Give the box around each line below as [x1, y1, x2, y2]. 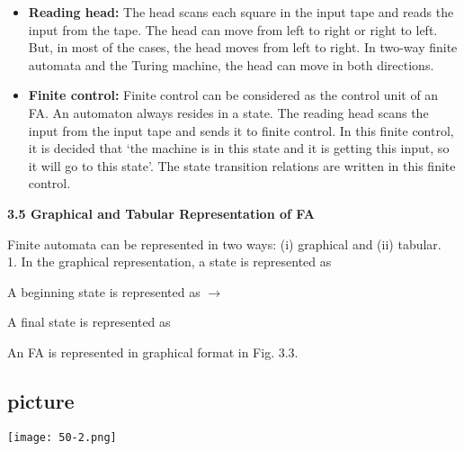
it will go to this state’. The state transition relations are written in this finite [28, 156, 456, 175]
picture [7, 386, 75, 414]
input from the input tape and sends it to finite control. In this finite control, [28, 121, 454, 140]
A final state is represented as [7, 312, 171, 331]
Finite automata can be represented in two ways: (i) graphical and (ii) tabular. [7, 234, 442, 253]
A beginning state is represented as [7, 282, 201, 301]
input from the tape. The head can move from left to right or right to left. [28, 20, 438, 39]
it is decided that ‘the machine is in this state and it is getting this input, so [28, 139, 450, 158]
